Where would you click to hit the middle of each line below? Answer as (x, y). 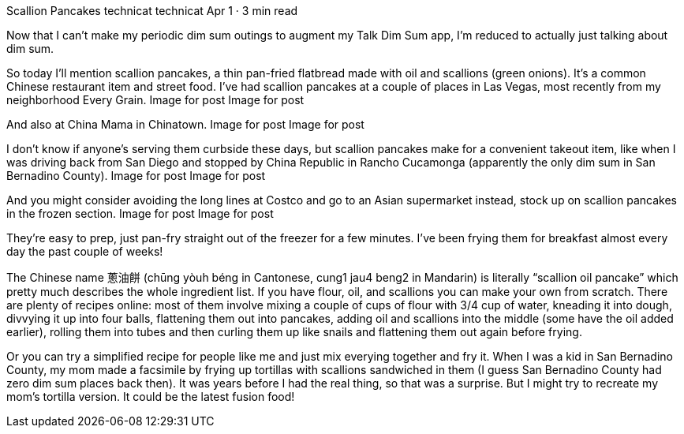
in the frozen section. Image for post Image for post (140, 213)
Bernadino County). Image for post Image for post (136, 176)
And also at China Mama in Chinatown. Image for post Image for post (185, 124)
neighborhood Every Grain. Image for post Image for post (155, 100)
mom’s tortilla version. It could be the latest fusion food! (151, 397)
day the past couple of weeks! (85, 251)
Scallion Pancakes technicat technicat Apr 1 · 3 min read (152, 11)
